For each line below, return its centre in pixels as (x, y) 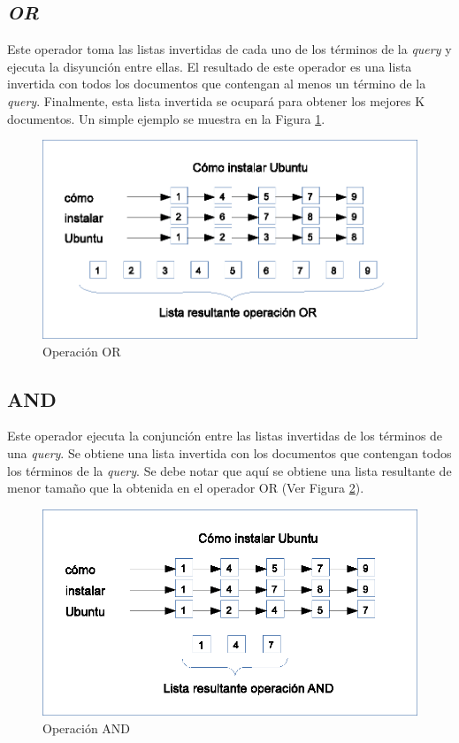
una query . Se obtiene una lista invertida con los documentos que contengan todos (229, 452)
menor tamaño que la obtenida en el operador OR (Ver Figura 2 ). (186, 488)
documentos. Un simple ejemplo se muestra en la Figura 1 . (166, 118)
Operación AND (87, 728)
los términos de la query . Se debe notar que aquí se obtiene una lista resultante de (229, 470)
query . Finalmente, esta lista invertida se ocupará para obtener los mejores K (216, 100)
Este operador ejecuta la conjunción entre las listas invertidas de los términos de (225, 436)
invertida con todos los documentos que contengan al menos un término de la (217, 84)
